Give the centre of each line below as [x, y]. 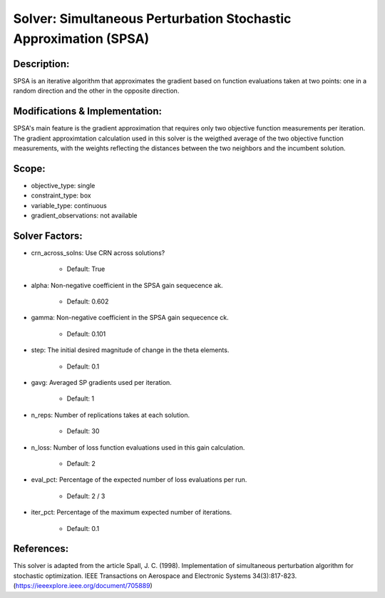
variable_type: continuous [69, 205]
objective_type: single [63, 185]
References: [41, 549]
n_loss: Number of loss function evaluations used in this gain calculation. [138, 447]
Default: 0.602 [88, 301]
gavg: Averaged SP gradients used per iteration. [102, 383]
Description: [41, 64]
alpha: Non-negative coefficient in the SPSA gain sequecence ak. [127, 285]
